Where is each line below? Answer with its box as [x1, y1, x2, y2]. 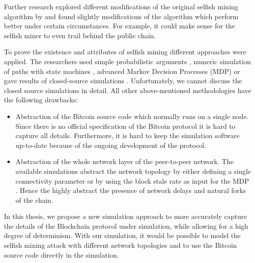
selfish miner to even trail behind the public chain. [4, 30, 156, 40]
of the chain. [15, 194, 54, 205]
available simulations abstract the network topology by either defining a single [15, 166, 251, 176]
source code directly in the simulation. [4, 249, 119, 260]
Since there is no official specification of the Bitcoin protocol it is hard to [15, 120, 235, 131]
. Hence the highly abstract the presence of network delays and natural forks [15, 185, 246, 195]
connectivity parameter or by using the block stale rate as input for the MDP [15, 175, 249, 186]
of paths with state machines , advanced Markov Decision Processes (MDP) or [4, 66, 240, 76]
